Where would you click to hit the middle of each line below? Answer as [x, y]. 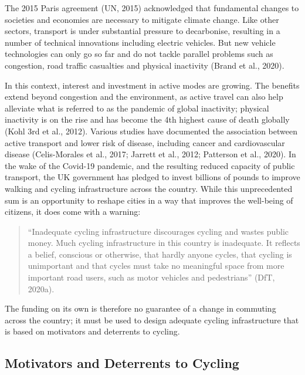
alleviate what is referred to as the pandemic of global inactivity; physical [137, 108]
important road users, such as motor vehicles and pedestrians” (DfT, [151, 277]
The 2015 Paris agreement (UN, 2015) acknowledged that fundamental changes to [152, 8]
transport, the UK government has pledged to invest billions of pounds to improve [152, 177]
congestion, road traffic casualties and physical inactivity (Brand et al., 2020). [145, 65]
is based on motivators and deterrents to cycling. [92, 331]
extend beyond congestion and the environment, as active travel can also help [144, 97]
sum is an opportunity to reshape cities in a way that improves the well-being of [149, 200]
